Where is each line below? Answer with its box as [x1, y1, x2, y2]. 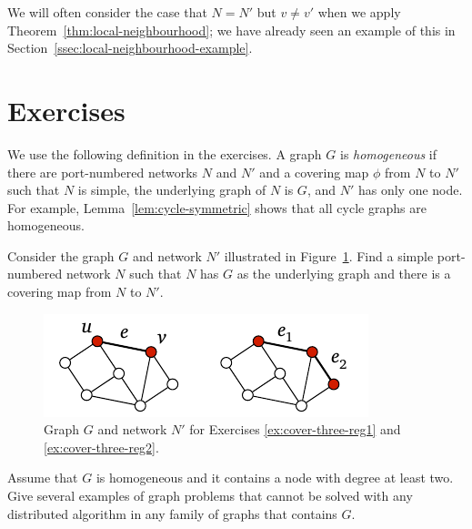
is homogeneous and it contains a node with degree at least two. [95, 468, 454, 487]
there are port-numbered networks [7, 162, 198, 181]
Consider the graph [7, 246, 115, 265]
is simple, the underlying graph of [77, 180, 266, 199]
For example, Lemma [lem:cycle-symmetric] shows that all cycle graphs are [7, 198, 427, 217]
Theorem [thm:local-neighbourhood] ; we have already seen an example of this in [7, 20, 456, 39]
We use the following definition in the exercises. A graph [7, 144, 322, 163]
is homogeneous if [339, 144, 437, 163]
